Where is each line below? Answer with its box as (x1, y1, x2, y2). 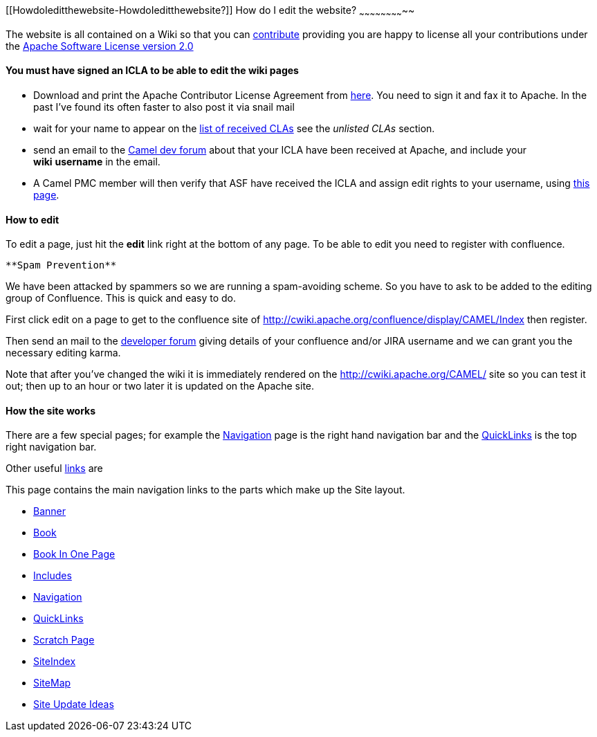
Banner (33, 505, 66, 518)
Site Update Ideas (33, 698, 114, 711)
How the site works (6, 404, 96, 417)
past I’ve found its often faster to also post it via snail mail (33, 101, 295, 113)
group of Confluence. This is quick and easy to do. (6, 292, 237, 304)
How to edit (6, 213, 59, 226)
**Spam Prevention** (6, 260, 117, 271)
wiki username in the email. (33, 156, 160, 168)
